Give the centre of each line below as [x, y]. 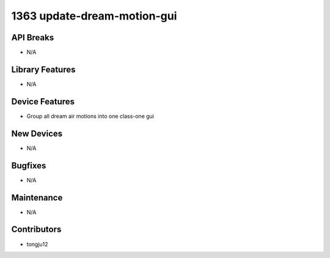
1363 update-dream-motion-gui [94, 16]
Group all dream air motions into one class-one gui [90, 116]
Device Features [43, 102]
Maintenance [37, 197]
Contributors [36, 230]
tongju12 [37, 244]
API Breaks [33, 38]
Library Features [43, 69]
